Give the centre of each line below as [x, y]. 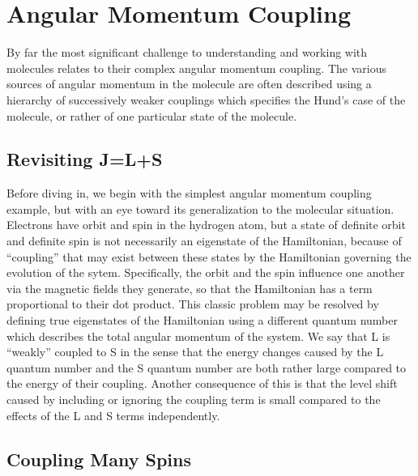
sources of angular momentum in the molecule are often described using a [189, 84]
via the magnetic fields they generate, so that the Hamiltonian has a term [190, 288]
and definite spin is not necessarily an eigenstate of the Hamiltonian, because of [204, 241]
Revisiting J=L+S [85, 159]
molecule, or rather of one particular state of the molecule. [152, 115]
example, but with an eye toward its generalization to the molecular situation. [200, 208]
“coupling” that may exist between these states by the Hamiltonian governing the [209, 256]
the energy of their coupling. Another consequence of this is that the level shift [202, 383]
